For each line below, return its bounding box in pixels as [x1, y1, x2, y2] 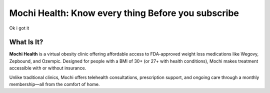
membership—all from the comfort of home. [9, 81, 100, 87]
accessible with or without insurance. [9, 65, 86, 71]
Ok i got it [9, 25, 29, 31]
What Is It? [9, 38, 43, 46]
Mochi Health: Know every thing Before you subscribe [9, 7, 239, 18]
